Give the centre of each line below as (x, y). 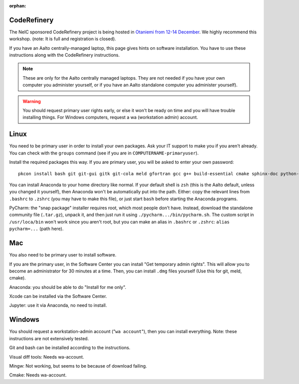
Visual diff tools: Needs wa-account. (47, 357)
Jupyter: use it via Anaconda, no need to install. (58, 305)
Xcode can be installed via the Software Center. (58, 296)
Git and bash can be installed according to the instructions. (70, 348)
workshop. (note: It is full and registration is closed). (63, 39)
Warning (32, 101)
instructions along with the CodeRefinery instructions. (65, 55)
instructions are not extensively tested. (49, 338)
